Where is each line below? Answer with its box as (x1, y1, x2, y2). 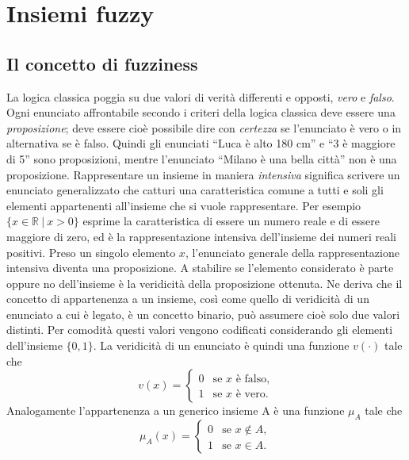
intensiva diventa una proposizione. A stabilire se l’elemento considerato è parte (6, 259, 394, 276)
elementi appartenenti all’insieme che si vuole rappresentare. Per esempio (6, 197, 361, 213)
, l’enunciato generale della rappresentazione (185, 243, 399, 260)
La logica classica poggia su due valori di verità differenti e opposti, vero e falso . (6, 88, 395, 105)
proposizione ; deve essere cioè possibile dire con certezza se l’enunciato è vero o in (6, 119, 402, 136)
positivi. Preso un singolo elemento (6, 243, 176, 260)
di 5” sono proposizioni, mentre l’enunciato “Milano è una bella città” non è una (6, 150, 397, 167)
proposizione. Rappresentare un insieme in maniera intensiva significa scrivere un (6, 166, 400, 182)
